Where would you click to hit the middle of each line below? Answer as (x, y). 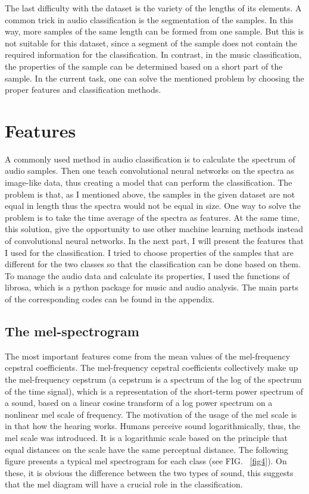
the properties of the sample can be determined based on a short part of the (144, 66)
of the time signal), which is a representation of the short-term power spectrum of (154, 391)
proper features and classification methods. (83, 90)
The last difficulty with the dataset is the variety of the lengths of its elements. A (153, 8)
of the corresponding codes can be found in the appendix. (110, 299)
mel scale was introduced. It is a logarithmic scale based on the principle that (146, 437)
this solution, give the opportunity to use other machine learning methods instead (154, 229)
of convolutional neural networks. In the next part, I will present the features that (154, 241)
